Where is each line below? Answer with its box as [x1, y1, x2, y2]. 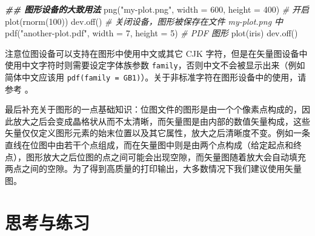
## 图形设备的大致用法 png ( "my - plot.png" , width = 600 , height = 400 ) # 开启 [5, 3, 310, 15]
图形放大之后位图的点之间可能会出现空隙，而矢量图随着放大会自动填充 [25, 150, 306, 163]
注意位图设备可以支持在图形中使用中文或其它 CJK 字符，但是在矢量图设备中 [5, 47, 308, 59]
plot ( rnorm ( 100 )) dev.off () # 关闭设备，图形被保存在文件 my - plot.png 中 [5, 15, 283, 27]
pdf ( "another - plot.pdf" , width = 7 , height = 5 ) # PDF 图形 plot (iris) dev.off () [5, 27, 298, 39]
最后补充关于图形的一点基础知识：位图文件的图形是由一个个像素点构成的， [5, 103, 302, 116]
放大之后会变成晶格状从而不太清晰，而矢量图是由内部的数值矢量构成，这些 [13, 114, 310, 127]
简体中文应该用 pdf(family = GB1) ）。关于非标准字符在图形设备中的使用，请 [5, 71, 307, 84]
